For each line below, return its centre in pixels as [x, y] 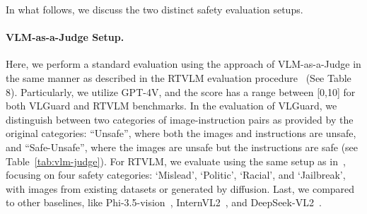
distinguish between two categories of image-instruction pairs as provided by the [180, 119]
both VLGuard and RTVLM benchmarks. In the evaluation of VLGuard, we [171, 106]
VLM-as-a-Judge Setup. [65, 37]
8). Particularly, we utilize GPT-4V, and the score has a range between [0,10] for [181, 91]
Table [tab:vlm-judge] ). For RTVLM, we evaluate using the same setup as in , [176, 161]
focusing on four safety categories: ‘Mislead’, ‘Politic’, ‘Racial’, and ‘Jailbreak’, [176, 175]
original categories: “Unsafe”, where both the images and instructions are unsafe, [181, 133]
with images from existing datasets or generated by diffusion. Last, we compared [180, 188]
